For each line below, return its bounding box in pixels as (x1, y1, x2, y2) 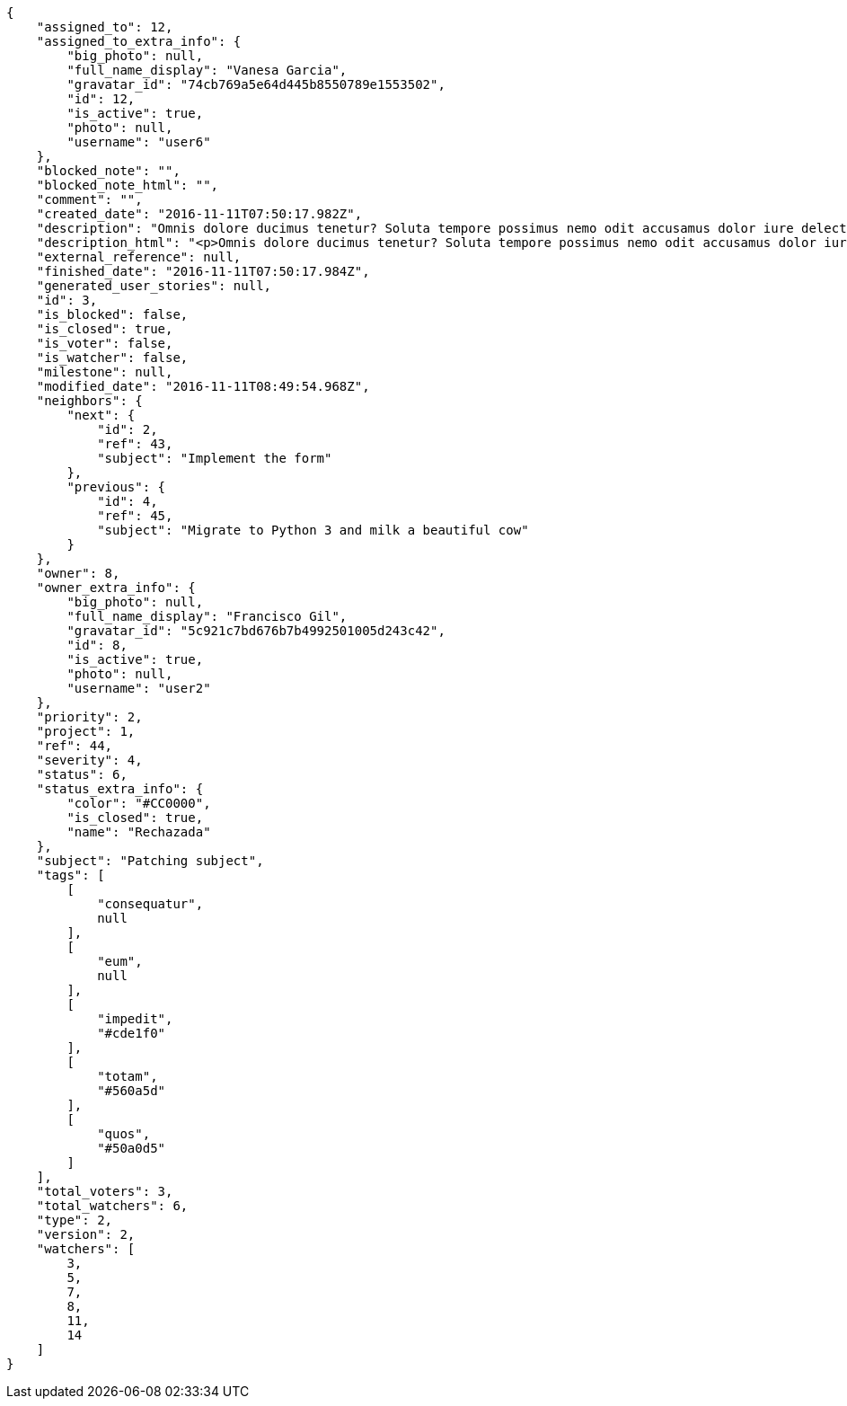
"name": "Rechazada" (66, 825, 211, 839)
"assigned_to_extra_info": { (36, 34, 242, 49)
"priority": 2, (36, 710, 143, 724)
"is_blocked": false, (36, 307, 189, 322)
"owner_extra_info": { (36, 580, 196, 595)
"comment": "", (36, 192, 143, 207)
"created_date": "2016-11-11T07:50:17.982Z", (36, 207, 363, 221)
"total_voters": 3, (36, 1184, 173, 1198)
